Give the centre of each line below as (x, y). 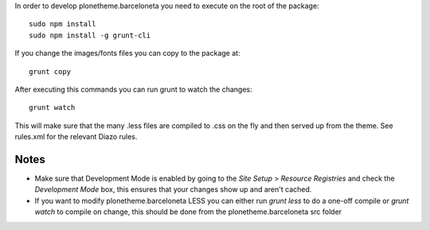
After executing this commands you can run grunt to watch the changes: (133, 89)
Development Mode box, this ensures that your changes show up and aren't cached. (173, 189)
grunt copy (50, 71)
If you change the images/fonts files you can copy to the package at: (127, 53)
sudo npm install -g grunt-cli (90, 35)
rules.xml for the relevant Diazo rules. (76, 137)
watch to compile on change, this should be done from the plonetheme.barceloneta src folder (188, 212)
